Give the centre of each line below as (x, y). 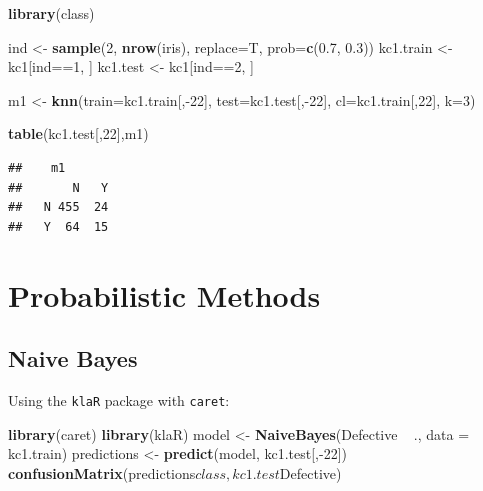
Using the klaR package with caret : (119, 399)
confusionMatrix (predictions (102, 472)
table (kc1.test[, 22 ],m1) (78, 133)
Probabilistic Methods (164, 294)
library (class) (51, 13)
